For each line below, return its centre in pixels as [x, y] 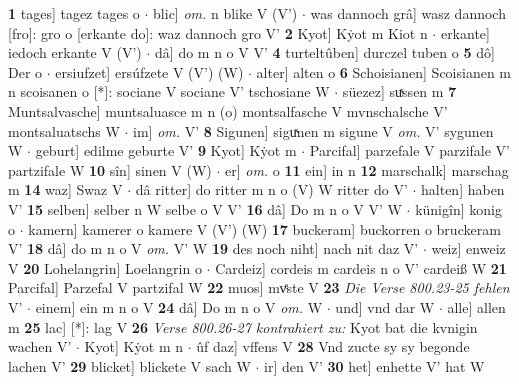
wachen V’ [40, 346]
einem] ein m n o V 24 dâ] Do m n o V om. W [179, 306]
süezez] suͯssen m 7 [399, 91]
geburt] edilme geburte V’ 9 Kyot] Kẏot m [166, 150]
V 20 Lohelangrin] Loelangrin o [105, 267]
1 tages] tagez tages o [74, 13]
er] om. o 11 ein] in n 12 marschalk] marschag [366, 169]
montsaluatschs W [64, 130]
